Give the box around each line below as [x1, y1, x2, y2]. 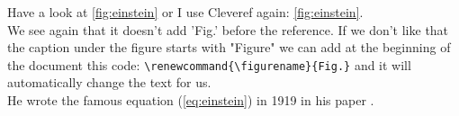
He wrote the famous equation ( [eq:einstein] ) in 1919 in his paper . [7, 91, 374, 110]
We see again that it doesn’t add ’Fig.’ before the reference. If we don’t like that [7, 20, 449, 39]
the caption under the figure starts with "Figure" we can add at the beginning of [7, 38, 451, 57]
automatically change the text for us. [7, 73, 211, 92]
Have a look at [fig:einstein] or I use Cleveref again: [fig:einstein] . [7, 3, 364, 21]
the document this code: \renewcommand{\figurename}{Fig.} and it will [7, 55, 411, 74]
